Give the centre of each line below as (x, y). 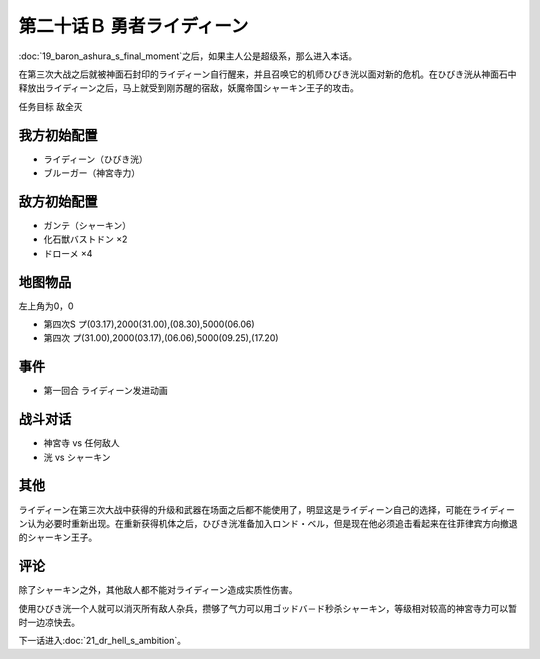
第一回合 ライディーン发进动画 (106, 391)
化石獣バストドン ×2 (85, 239)
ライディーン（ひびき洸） (96, 159)
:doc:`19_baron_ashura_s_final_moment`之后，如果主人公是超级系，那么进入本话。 (188, 56)
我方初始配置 (58, 135)
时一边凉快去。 (49, 622)
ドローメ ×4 (68, 253)
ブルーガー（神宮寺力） (91, 173)
